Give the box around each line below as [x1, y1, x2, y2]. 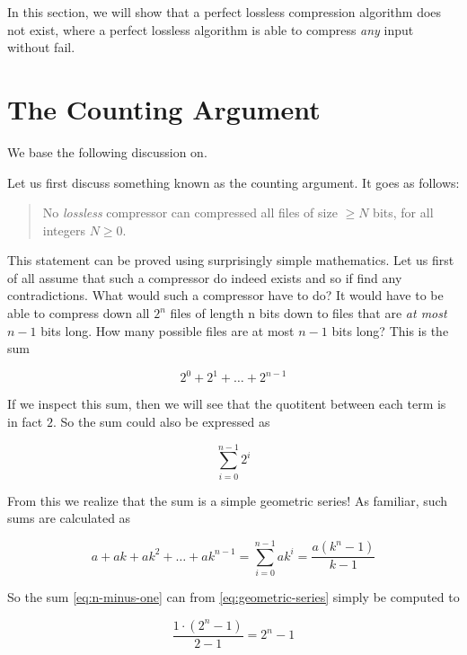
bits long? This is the [331, 321, 449, 340]
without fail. [7, 38, 75, 57]
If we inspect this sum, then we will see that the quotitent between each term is [7, 394, 446, 413]
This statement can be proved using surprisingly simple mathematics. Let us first [7, 251, 454, 270]
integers [42, 220, 85, 239]
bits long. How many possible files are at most [40, 321, 295, 340]
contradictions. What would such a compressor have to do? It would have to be [7, 286, 444, 305]
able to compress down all [7, 304, 150, 323]
